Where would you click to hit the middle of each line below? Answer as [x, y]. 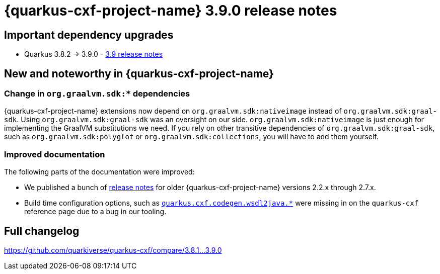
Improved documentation [55, 154]
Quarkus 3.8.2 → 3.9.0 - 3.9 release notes [94, 54]
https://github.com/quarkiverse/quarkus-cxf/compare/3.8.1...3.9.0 [113, 250]
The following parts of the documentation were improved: [99, 172]
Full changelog [42, 231]
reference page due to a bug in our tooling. [95, 212]
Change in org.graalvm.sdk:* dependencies [97, 94]
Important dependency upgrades [89, 35]
